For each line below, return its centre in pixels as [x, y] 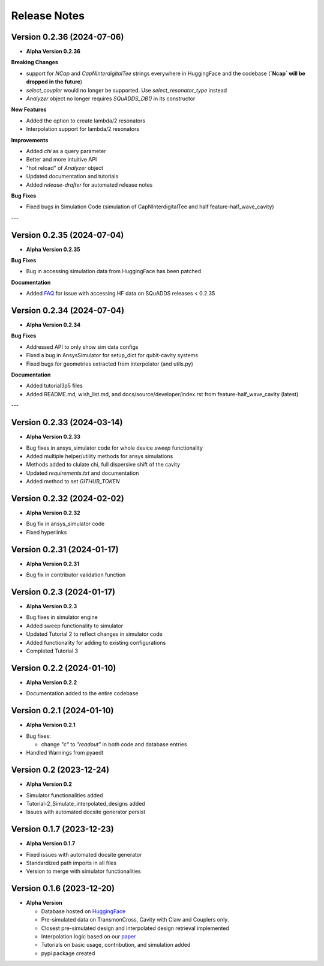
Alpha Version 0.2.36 [53, 52]
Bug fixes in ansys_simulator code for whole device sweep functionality [115, 448]
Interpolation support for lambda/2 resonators [83, 129]
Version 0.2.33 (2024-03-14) [67, 422]
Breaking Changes [34, 62]
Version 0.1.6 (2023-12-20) [63, 889]
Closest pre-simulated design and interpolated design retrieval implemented [135, 928]
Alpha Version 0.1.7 [51, 844]
